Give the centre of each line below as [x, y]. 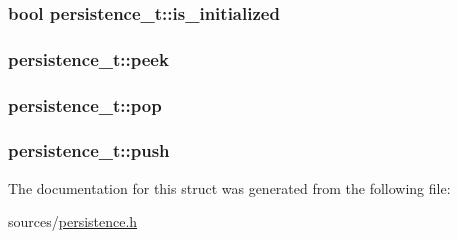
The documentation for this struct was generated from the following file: [229, 187]
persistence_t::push [89, 150]
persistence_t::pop [85, 104]
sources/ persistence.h [73, 221]
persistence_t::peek [88, 58]
